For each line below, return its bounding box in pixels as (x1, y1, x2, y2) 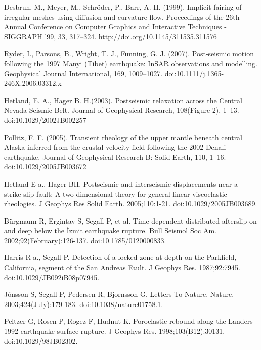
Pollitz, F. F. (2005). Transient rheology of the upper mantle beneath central (4, 132, 243, 142)
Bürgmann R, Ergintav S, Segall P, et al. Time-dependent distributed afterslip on (4, 215, 257, 226)
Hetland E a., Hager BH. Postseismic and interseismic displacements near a (4, 178, 238, 189)
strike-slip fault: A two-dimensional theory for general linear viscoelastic (4, 188, 227, 199)
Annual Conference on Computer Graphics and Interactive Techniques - (4, 21, 227, 32)
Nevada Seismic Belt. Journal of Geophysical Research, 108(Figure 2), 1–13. (4, 105, 239, 115)
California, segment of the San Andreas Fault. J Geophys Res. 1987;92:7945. (4, 262, 240, 273)
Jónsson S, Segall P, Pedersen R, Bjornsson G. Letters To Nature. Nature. (4, 289, 234, 299)
